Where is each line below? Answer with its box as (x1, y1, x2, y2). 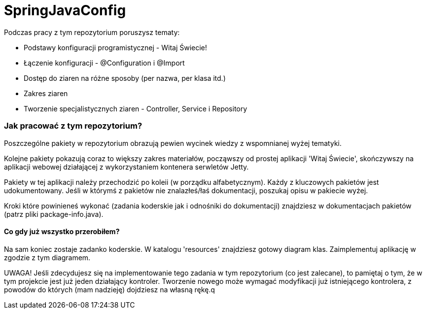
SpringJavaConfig (4, 2, 126, 19)
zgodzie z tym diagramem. (4, 253, 91, 262)
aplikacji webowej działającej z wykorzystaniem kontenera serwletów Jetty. (4, 162, 249, 171)
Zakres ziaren (24, 89, 68, 98)
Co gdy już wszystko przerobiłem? (4, 227, 120, 236)
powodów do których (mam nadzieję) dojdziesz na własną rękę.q (4, 285, 215, 294)
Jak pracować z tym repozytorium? (4, 121, 142, 131)
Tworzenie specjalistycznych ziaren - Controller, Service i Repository (24, 104, 248, 113)
